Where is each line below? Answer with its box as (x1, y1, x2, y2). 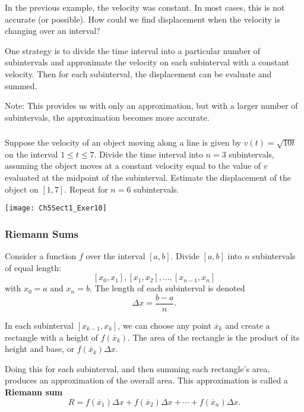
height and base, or (5, 342, 75, 355)
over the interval (85, 250, 145, 262)
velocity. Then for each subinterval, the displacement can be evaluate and (5, 67, 272, 80)
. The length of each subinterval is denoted (89, 282, 245, 294)
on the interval (5, 147, 58, 160)
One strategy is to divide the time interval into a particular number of (5, 44, 261, 56)
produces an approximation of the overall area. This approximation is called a (5, 374, 288, 386)
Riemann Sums (5, 226, 78, 241)
